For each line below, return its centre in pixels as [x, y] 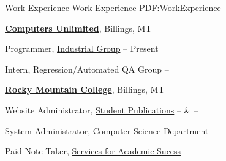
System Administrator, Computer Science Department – [110, 130]
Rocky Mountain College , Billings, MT [85, 89]
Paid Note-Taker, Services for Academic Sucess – [96, 151]
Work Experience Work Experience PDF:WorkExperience [113, 7]
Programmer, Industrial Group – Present [82, 48]
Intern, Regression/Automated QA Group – [87, 69]
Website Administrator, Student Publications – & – [102, 109]
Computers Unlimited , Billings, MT [78, 28]
